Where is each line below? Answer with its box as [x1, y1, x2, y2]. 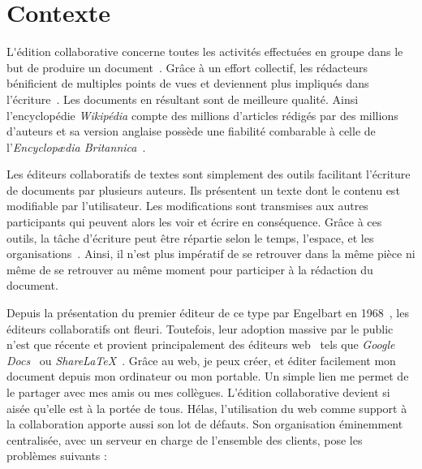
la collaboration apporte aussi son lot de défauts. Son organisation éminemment [6, 415, 403, 432]
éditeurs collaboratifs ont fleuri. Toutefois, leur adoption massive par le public [6, 320, 394, 337]
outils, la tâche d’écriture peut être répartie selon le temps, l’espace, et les [6, 229, 374, 246]
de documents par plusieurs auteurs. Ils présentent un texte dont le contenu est [6, 181, 400, 198]
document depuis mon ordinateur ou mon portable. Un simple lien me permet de [6, 368, 409, 385]
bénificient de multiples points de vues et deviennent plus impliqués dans [6, 75, 369, 92]
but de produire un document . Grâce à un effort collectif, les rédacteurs [6, 58, 368, 75]
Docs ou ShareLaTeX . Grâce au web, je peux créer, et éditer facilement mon [6, 351, 396, 368]
